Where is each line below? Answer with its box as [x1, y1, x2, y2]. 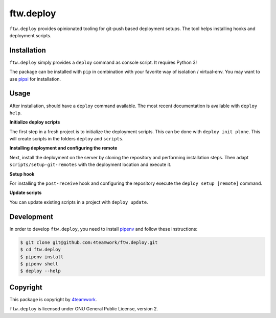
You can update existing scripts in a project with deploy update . [9, 199, 148, 205]
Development [9, 212, 54, 221]
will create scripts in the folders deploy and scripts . [9, 136, 124, 142]
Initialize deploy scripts [9, 119, 60, 125]
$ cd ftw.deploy [20, 247, 61, 253]
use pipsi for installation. [9, 76, 61, 82]
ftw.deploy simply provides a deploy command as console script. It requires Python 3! [9, 59, 197, 65]
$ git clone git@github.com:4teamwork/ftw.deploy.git [20, 239, 158, 245]
